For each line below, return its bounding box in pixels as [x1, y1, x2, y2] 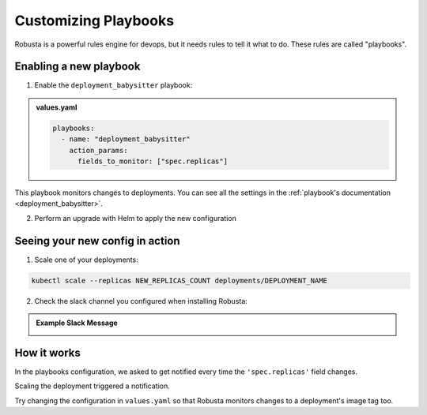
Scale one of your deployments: [34, 255, 138, 264]
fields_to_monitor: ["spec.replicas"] [77, 157, 229, 166]
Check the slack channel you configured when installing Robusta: [34, 296, 248, 305]
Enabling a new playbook [14, 60, 141, 73]
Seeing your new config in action [14, 234, 181, 248]
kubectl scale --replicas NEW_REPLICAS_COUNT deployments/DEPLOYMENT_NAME [31, 276, 328, 285]
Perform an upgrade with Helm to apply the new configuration [34, 213, 236, 222]
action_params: [69, 146, 128, 155]
